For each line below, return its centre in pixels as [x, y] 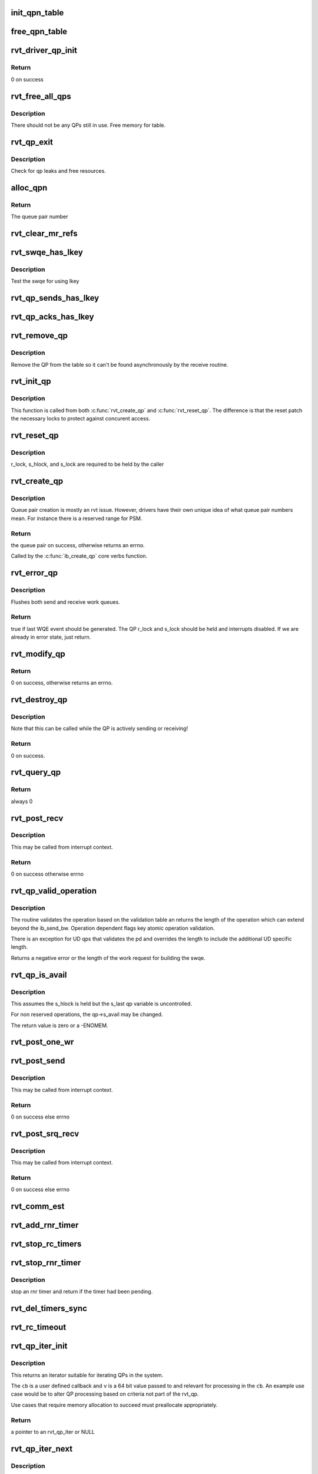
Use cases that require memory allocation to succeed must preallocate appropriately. [114, 1405]
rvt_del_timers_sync [49, 1309]
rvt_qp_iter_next [42, 1448]
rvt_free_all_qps [41, 96]
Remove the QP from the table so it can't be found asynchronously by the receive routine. [120, 364]
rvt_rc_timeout [39, 1327]
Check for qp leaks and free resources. [58, 171]
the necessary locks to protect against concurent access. [80, 419]
